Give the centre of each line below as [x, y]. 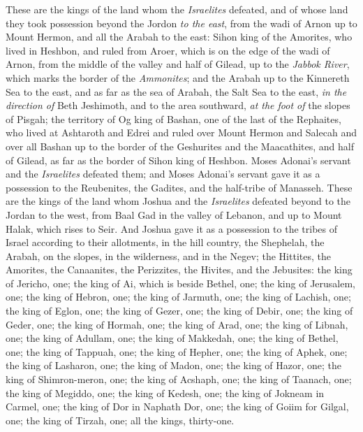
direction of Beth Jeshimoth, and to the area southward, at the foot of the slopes [178, 105]
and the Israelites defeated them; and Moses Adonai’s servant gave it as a [163, 174]
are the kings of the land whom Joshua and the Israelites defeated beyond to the [178, 201]
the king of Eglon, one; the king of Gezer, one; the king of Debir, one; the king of [179, 311]
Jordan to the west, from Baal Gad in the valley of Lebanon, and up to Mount [174, 214]
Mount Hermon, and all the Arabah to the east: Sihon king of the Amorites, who [179, 37]
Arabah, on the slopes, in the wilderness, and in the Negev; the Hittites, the [168, 255]
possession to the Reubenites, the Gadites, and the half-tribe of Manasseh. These [179, 187]
